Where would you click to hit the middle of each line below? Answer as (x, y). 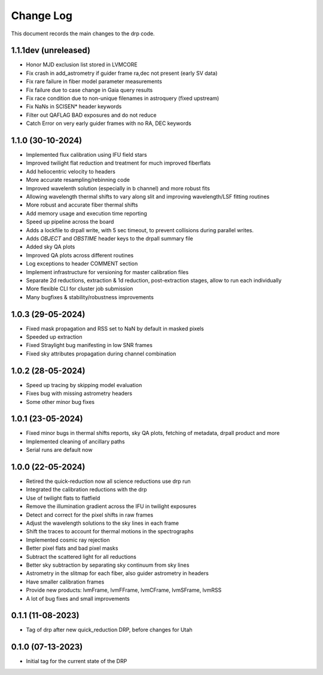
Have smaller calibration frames (65, 582)
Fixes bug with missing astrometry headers (79, 393)
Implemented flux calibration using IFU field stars (86, 155)
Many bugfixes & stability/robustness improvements (90, 297)
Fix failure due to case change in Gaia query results (89, 90)
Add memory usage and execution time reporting (86, 213)
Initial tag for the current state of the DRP (77, 661)
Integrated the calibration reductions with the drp (86, 489)
